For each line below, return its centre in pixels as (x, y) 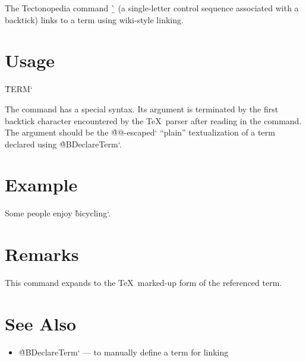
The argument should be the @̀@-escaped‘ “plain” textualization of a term (140, 132)
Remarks (42, 254)
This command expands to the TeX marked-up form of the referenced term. (143, 283)
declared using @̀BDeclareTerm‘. (63, 144)
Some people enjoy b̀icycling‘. (58, 213)
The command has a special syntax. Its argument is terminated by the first (142, 108)
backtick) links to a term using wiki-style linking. (94, 19)
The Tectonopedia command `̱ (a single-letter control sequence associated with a (152, 8)
